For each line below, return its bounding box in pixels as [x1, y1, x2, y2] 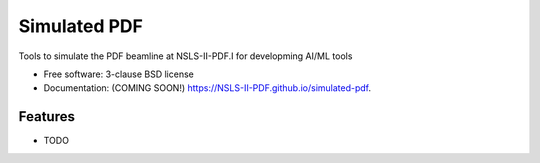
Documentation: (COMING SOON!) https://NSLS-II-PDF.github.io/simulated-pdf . [43, 82, 372, 94]
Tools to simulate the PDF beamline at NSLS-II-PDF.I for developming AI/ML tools [18, 50, 353, 62]
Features [18, 108, 75, 125]
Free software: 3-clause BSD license [43, 68, 194, 80]
